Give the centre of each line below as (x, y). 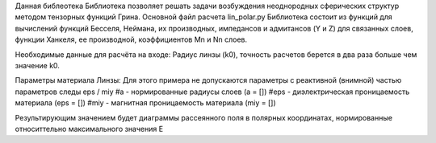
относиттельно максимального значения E (89, 129)
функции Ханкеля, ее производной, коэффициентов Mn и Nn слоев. (131, 39)
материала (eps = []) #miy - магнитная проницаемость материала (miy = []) (145, 103)
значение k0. (38, 65)
